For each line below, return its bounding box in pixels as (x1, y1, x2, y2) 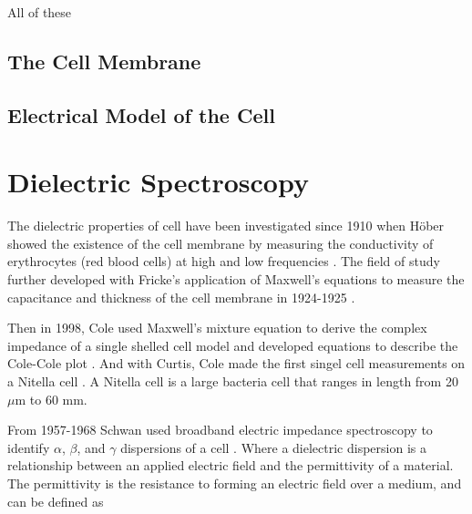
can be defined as (7, 491, 104, 510)
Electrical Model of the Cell (7, 100, 275, 128)
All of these (7, 3, 72, 21)
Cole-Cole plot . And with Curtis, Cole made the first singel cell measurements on (7, 354, 466, 373)
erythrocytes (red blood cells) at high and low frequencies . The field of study (7, 252, 440, 271)
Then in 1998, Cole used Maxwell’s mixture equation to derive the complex (7, 318, 427, 337)
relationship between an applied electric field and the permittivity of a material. (7, 456, 454, 475)
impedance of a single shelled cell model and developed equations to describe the (7, 335, 458, 355)
